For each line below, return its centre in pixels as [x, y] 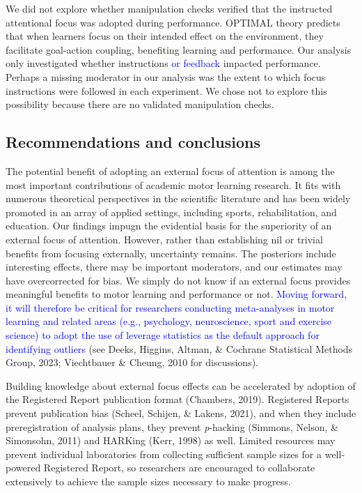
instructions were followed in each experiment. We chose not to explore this [166, 90]
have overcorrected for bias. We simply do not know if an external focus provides [178, 280]
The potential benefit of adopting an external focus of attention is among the [170, 170]
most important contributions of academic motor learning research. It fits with [173, 184]
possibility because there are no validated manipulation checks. [140, 104]
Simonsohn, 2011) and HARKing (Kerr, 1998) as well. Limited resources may [171, 440]
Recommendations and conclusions [133, 142]
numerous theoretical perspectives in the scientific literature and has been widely [178, 198]
